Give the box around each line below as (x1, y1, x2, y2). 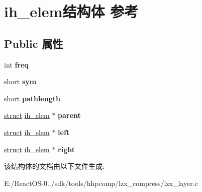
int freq (4, 59, 29, 70)
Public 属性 (4, 35, 63, 51)
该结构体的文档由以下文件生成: (4, 161, 105, 171)
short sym (4, 76, 37, 87)
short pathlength (4, 93, 60, 103)
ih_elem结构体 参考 (4, 1, 139, 22)
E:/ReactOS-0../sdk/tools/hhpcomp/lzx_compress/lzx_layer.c (4, 177, 198, 188)
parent (58, 110, 81, 120)
